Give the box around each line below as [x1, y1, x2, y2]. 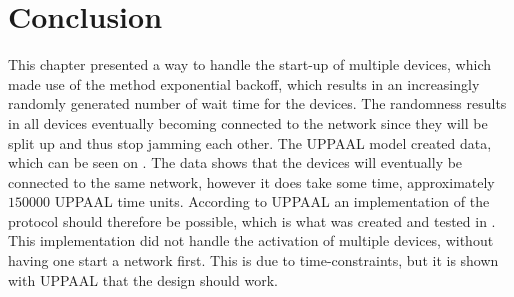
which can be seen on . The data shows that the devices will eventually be [8, 152, 463, 173]
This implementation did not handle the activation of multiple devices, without [8, 230, 494, 251]
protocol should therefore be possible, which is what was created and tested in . [8, 210, 496, 231]
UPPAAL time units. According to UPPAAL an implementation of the [54, 191, 490, 212]
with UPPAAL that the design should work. [8, 269, 278, 290]
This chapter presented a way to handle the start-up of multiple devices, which [8, 54, 492, 75]
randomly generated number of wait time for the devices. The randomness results [8, 93, 507, 114]
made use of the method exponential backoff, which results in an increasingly [8, 73, 480, 94]
